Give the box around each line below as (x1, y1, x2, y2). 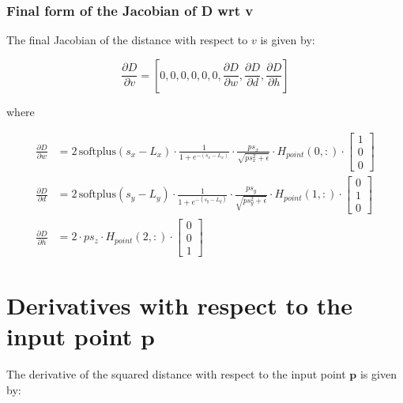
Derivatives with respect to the (6, 288, 352, 321)
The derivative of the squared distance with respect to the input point (6, 366, 346, 382)
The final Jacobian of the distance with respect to (6, 32, 248, 48)
